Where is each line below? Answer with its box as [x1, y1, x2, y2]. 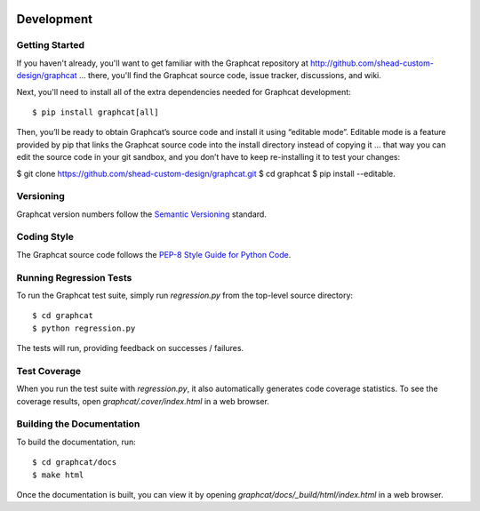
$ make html [32, 469, 84, 480]
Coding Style [16, 231, 75, 244]
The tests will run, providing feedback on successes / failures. [16, 343, 244, 354]
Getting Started [16, 39, 84, 52]
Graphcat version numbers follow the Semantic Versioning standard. [16, 209, 267, 220]
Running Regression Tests [16, 271, 132, 283]
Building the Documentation [16, 418, 140, 430]
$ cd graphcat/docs [32, 458, 117, 467]
